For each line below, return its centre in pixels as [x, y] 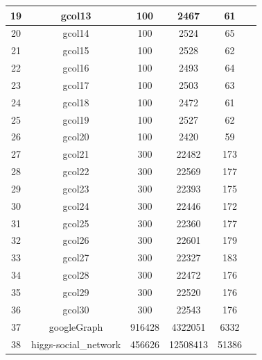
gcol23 [76, 188]
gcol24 [76, 205]
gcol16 [76, 68]
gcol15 [76, 50]
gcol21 [76, 154]
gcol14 [76, 33]
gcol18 [76, 102]
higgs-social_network [76, 344]
